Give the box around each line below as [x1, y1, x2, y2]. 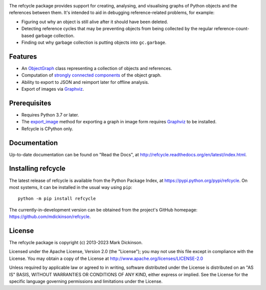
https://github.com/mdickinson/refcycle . [9, 214, 91, 219]
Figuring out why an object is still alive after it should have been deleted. [21, 19, 168, 25]
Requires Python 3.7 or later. [21, 111, 79, 118]
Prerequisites [9, 99, 51, 107]
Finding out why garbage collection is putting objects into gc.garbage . [21, 39, 167, 45]
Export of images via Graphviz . [21, 86, 84, 92]
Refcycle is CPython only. [21, 126, 73, 132]
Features [9, 52, 37, 61]
